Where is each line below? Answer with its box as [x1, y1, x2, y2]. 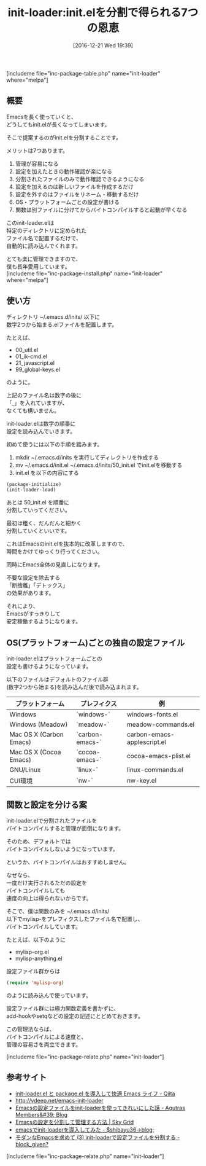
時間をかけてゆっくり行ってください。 [6, 548, 103, 555]
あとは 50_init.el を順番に [6, 499, 69, 506]
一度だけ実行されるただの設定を [6, 879, 87, 886]
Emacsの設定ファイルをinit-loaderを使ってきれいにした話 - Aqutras [15, 1104, 186, 1111]
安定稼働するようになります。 [6, 618, 82, 625]
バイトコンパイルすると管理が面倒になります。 [6, 824, 124, 832]
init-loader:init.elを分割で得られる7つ [7, 6, 199, 20]
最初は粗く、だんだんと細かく [6, 520, 82, 527]
